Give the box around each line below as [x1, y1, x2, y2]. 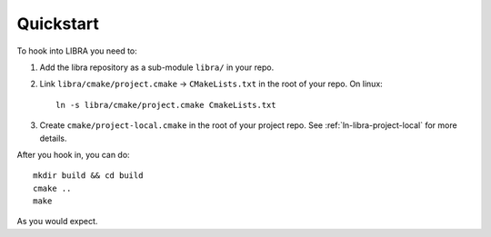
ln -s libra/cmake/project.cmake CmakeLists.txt [55, 100, 276, 110]
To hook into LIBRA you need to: [16, 45, 138, 56]
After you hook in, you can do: [16, 149, 131, 160]
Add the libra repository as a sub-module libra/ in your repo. [39, 62, 275, 73]
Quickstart [16, 14, 100, 34]
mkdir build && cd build [33, 171, 144, 181]
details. [39, 133, 67, 143]
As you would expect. [16, 216, 98, 227]
